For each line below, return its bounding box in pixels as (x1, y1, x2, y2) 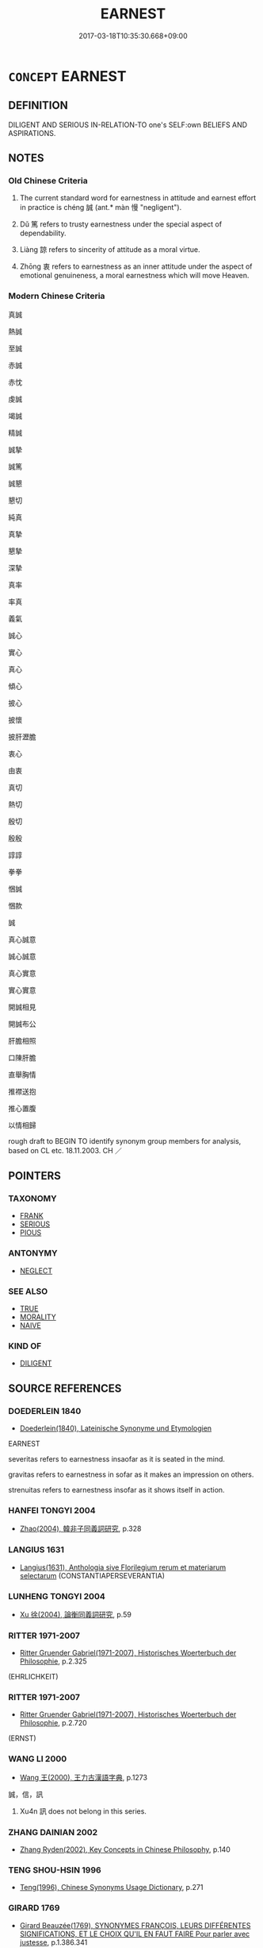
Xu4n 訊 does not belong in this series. (19, 1806, 147, 1816)
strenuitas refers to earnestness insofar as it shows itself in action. (8, 1485, 225, 1494)
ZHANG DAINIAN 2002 (8, 1826, 98, 1838)
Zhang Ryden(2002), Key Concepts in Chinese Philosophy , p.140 (19, 1845, 231, 1854)
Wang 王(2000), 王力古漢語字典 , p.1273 (19, 1772, 148, 1782)
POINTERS (8, 1169, 62, 1183)
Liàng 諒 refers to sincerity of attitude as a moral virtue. (19, 245, 200, 254)
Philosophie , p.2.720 (19, 1718, 87, 1728)
